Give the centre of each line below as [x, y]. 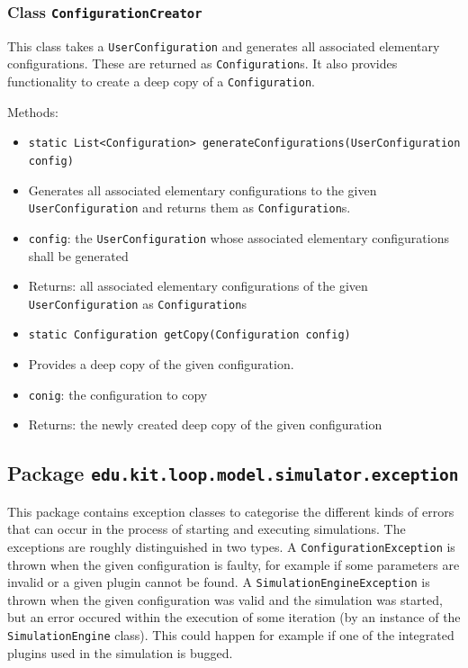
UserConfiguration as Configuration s [137, 303]
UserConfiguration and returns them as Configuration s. [189, 208]
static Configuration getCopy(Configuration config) [189, 335]
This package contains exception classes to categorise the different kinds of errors [231, 511]
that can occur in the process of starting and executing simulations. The [207, 529]
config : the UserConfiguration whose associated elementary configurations [238, 237]
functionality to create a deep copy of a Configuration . [162, 81]
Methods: [33, 111]
